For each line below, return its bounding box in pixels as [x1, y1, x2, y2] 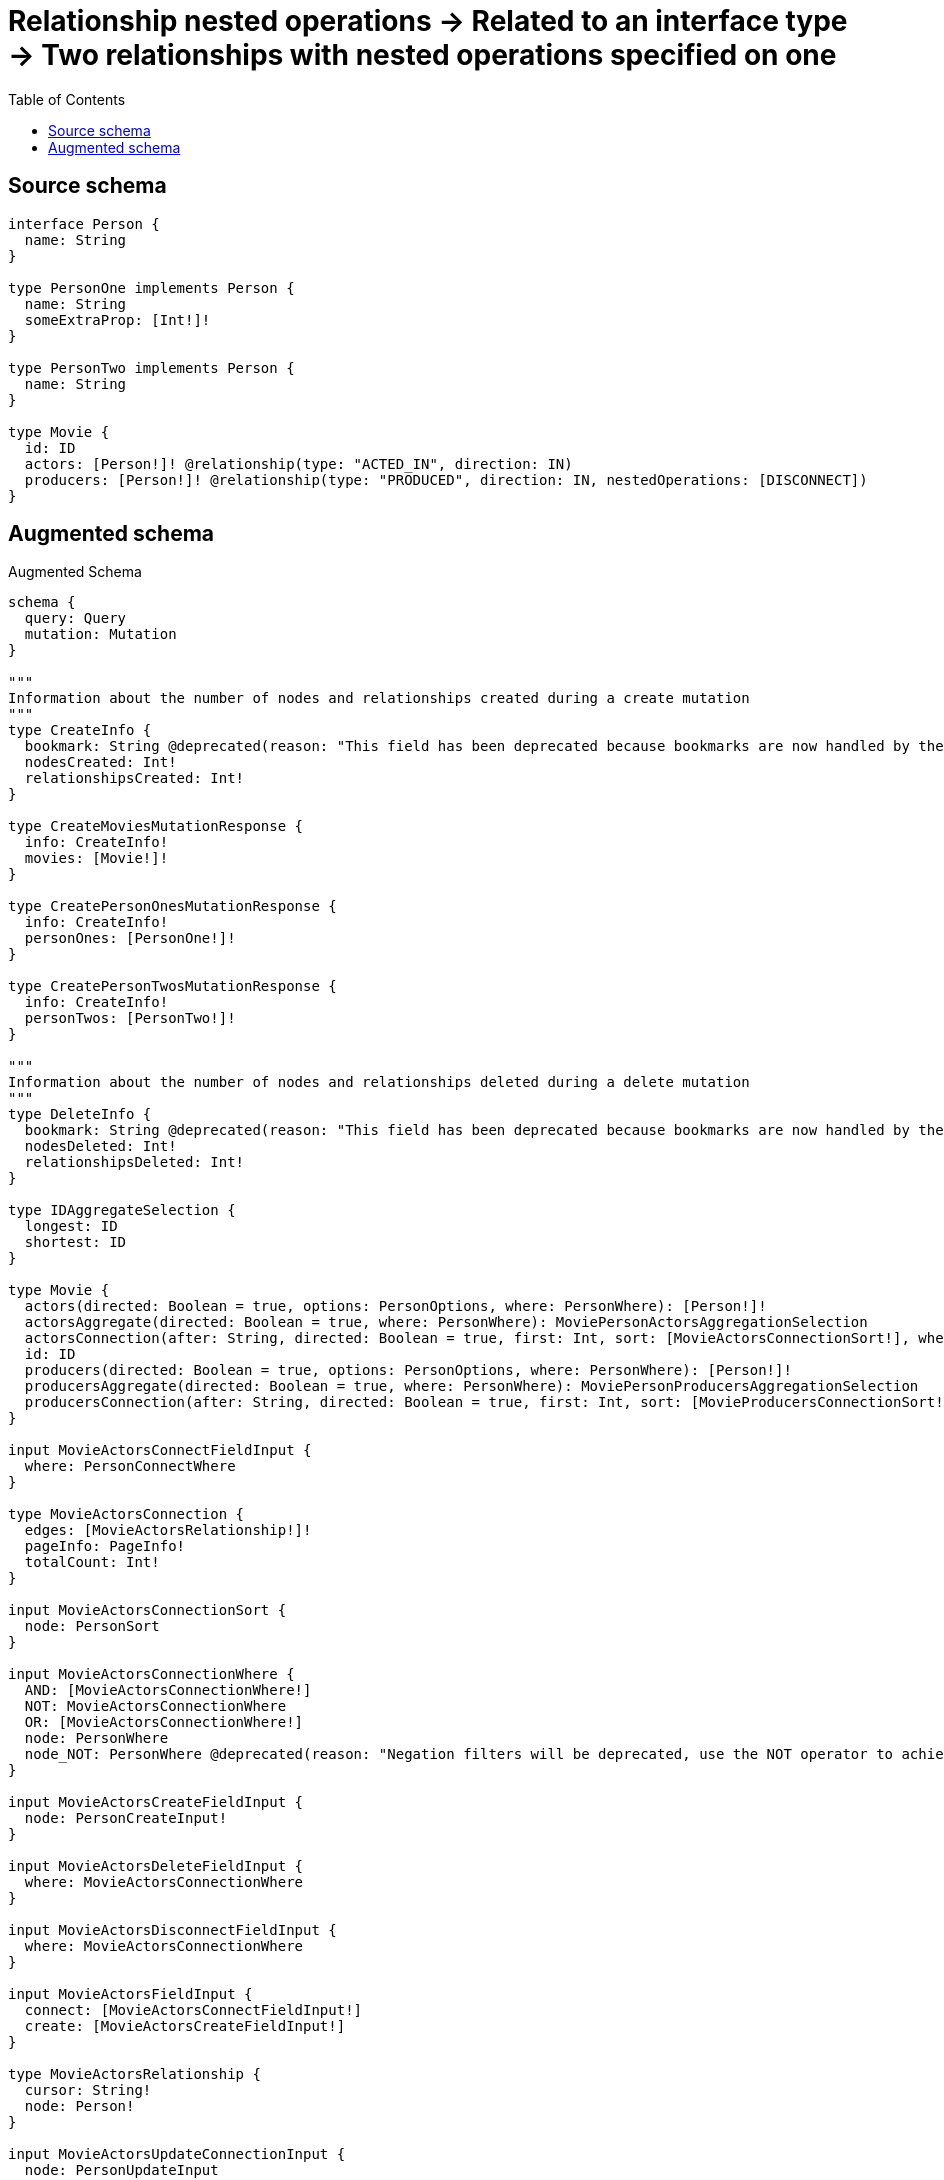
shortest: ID [24, 1234, 127, 1251]
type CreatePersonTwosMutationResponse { [8, 978, 337, 995]
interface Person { [8, 215, 160, 232]
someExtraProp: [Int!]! [24, 311, 211, 328]
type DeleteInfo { [8, 1106, 152, 1123]
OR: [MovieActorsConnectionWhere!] [24, 1714, 304, 1731]
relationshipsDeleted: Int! [24, 1154, 245, 1171]
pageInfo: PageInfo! [24, 1538, 186, 1555]
